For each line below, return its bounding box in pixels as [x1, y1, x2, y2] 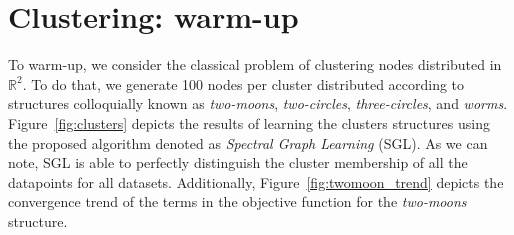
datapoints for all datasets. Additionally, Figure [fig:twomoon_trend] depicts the [8, 171, 504, 192]
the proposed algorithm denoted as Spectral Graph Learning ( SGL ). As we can [8, 132, 488, 153]
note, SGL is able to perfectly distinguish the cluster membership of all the [8, 152, 468, 173]
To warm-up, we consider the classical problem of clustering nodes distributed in [8, 54, 502, 75]
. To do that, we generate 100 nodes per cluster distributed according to [22, 73, 465, 94]
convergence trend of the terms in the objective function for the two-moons [8, 191, 467, 212]
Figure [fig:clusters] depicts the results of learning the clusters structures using [8, 112, 490, 133]
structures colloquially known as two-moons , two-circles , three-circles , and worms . [8, 93, 508, 114]
